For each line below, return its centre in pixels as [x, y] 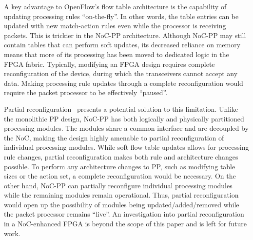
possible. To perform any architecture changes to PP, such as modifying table [120, 166]
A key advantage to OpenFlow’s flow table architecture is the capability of [115, 6]
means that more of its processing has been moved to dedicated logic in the [117, 54]
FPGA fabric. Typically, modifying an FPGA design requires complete [109, 64]
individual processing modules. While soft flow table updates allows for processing [126, 147]
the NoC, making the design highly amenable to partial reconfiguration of [114, 137]
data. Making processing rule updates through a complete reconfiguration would [124, 83]
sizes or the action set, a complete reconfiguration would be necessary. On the [120, 176]
